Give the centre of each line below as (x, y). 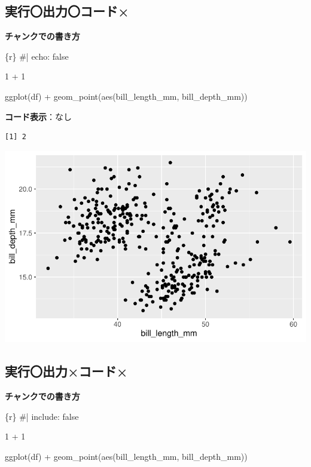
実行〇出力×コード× (66, 371)
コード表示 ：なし (38, 116)
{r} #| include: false (42, 416)
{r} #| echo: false (37, 56)
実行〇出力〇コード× (67, 11)
